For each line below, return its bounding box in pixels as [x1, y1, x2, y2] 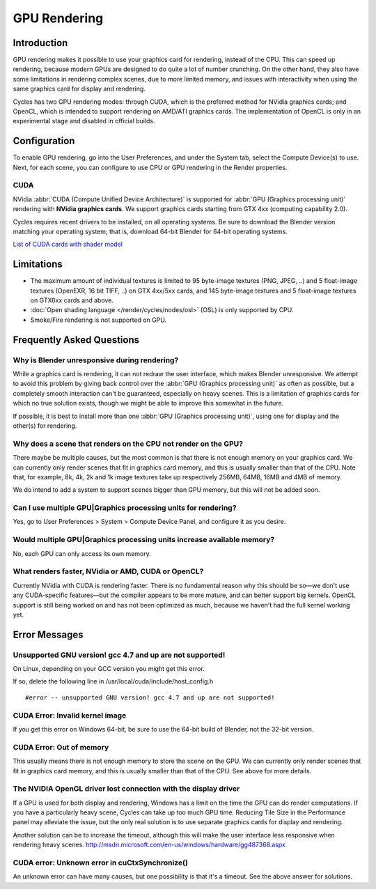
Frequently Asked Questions [13, 334, 140, 346]
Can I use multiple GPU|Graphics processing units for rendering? [13, 503, 237, 513]
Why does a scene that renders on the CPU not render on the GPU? [13, 439, 244, 449]
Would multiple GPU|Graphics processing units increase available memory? [13, 535, 275, 545]
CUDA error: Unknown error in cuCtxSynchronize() [13, 858, 188, 867]
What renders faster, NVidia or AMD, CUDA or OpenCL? [13, 566, 204, 576]
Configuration [13, 135, 75, 147]
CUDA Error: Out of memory [13, 742, 109, 752]
